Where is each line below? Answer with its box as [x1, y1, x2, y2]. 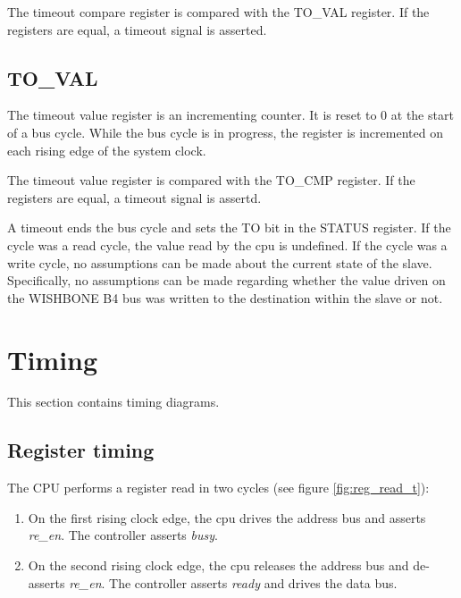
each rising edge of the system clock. [7, 140, 206, 159]
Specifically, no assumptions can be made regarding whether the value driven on [7, 271, 446, 290]
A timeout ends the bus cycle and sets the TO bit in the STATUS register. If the [7, 218, 451, 237]
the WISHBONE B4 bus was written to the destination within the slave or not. [7, 288, 443, 307]
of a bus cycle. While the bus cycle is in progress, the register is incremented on [7, 122, 443, 141]
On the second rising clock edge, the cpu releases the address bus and [28, 556, 409, 575]
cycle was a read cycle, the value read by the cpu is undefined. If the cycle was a [7, 235, 448, 254]
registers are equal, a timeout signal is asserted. [7, 20, 267, 38]
